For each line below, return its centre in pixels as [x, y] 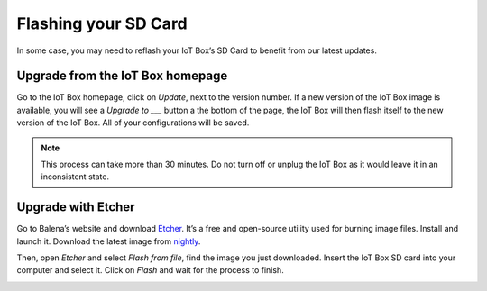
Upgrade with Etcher [76, 207]
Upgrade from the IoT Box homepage [122, 76]
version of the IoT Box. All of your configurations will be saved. [133, 123]
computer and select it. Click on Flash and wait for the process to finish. [150, 270]
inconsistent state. [75, 177]
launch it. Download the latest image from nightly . [109, 241]
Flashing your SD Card [102, 23]
